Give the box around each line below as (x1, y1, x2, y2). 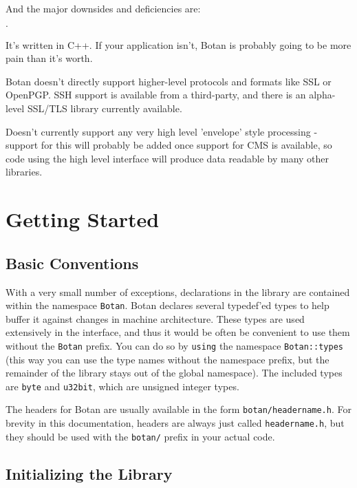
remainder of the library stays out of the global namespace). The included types (6, 365, 343, 380)
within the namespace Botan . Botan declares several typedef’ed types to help (6, 298, 329, 312)
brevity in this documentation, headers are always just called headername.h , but (6, 416, 345, 430)
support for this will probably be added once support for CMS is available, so (6, 138, 332, 152)
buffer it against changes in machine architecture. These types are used (6, 311, 305, 326)
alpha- (309, 87, 336, 102)
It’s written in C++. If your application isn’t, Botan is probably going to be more (6, 37, 351, 52)
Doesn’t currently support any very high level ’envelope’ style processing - (6, 124, 318, 138)
